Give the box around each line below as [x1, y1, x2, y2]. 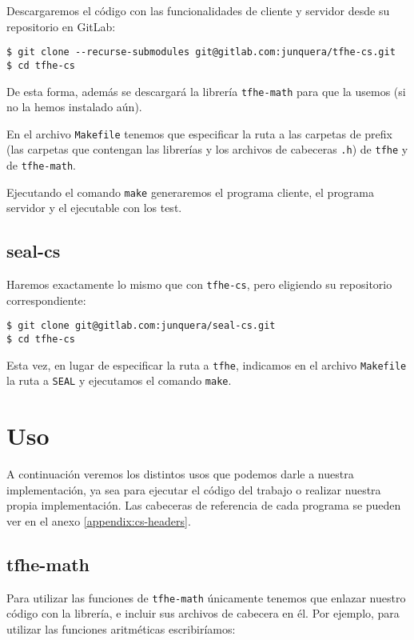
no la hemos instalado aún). [6, 98, 142, 115]
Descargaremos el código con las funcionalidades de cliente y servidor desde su [6, 2, 390, 18]
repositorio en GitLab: [6, 18, 116, 34]
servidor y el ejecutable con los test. [6, 199, 182, 216]
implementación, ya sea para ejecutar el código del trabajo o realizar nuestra [6, 481, 381, 498]
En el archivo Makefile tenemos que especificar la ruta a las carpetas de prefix [6, 125, 392, 142]
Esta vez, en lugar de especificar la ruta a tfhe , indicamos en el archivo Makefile [6, 356, 407, 373]
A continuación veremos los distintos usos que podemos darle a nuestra [6, 466, 354, 482]
